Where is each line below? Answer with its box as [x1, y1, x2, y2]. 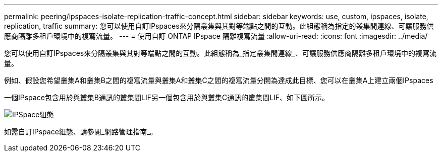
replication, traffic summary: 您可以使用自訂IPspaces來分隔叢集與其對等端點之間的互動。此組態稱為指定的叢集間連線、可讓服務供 [4, 22, 434, 30]
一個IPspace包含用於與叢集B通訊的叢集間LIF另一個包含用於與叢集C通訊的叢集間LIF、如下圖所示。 [4, 93, 329, 102]
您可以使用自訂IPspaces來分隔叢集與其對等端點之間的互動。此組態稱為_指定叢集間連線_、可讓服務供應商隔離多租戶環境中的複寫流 [4, 49, 436, 57]
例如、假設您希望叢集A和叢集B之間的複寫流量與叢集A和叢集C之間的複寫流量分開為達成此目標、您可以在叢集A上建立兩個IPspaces [4, 76, 433, 85]
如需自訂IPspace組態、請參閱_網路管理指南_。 [4, 127, 157, 136]
